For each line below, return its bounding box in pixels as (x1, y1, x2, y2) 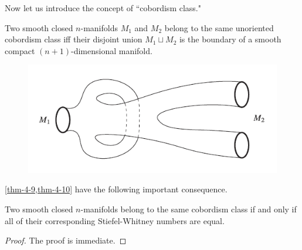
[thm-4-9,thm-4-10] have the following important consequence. (5, 183, 228, 195)
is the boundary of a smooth (179, 33, 281, 45)
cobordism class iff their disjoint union (5, 33, 142, 45)
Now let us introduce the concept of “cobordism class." (5, 2, 201, 14)
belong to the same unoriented (164, 21, 274, 34)
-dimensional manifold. (71, 44, 152, 56)
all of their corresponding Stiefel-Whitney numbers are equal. (5, 214, 225, 226)
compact (5, 44, 35, 56)
